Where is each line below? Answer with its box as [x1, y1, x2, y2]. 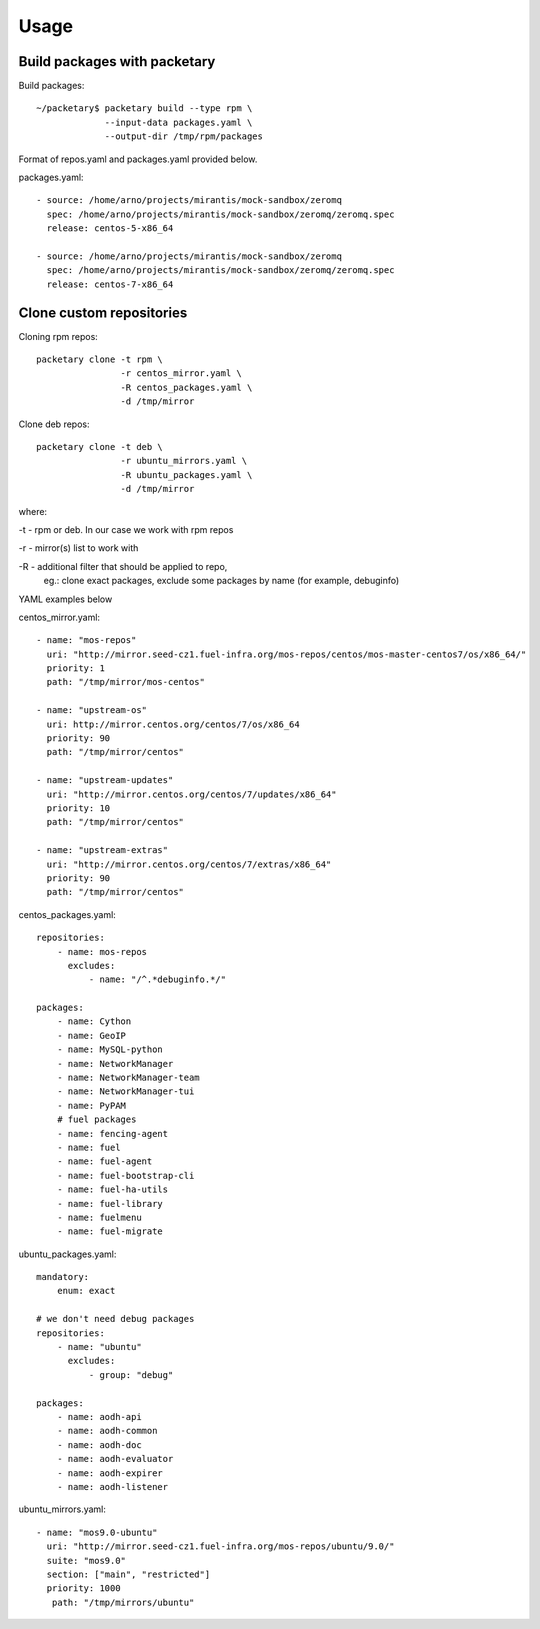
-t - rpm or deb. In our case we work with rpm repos [18, 523, 234, 535]
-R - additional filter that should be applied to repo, [18, 560, 228, 572]
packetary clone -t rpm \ [36, 354, 164, 365]
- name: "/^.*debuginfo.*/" [88, 974, 227, 985]
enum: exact [56, 1285, 116, 1297]
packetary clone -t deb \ [36, 441, 164, 452]
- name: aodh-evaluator [56, 1453, 174, 1465]
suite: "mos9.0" [46, 1555, 127, 1566]
